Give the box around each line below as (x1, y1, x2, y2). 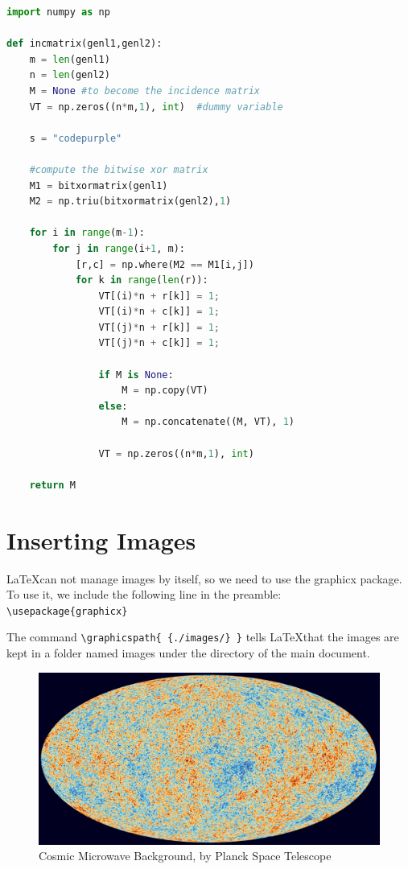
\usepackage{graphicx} (6, 605, 128, 617)
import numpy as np (6, 6, 110, 18)
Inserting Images (6, 523, 196, 556)
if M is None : (98, 369, 174, 381)
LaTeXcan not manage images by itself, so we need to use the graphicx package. (6, 570, 402, 587)
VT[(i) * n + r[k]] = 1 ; (98, 290, 220, 302)
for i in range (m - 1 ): (29, 227, 145, 239)
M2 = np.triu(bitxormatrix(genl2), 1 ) (29, 196, 232, 208)
